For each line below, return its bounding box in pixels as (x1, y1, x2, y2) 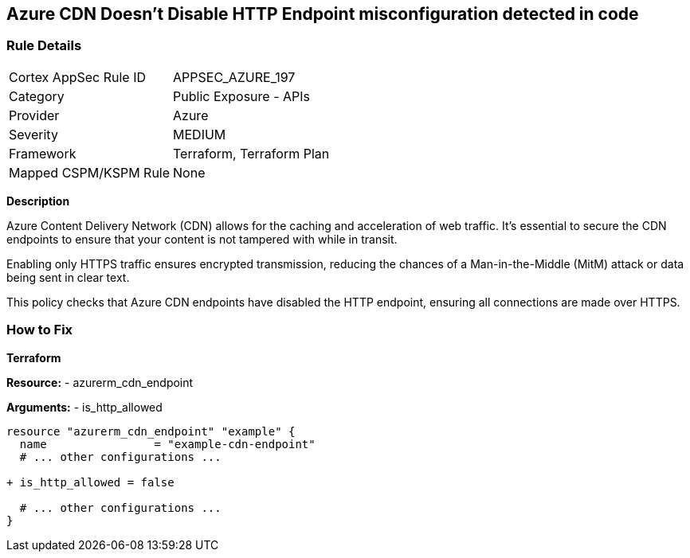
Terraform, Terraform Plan (173, 145, 330, 162)
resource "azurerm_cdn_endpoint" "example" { (6, 424, 296, 438)
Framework (9, 145, 76, 162)
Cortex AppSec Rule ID (9, 68, 147, 85)
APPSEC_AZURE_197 (173, 68, 296, 85)
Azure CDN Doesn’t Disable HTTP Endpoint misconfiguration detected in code (6, 4, 639, 24)
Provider (9, 107, 60, 123)
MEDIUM (173, 126, 226, 142)
